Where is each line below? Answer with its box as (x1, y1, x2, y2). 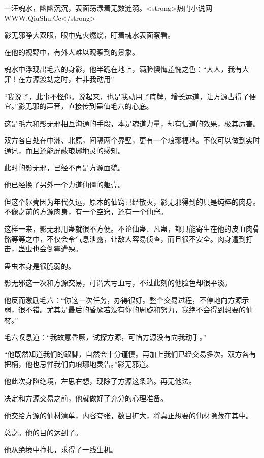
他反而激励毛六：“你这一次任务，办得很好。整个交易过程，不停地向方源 (4, 294, 242, 305)
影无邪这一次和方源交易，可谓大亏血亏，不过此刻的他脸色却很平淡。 (4, 277, 232, 288)
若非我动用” (75, 73, 114, 84)
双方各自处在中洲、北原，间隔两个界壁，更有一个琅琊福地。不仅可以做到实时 (4, 135, 260, 146)
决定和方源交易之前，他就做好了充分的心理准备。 (4, 393, 168, 404)
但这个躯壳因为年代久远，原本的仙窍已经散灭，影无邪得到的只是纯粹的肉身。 (4, 196, 260, 207)
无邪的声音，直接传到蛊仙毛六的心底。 (25, 101, 153, 111)
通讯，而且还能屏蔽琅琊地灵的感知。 (4, 145, 125, 155)
